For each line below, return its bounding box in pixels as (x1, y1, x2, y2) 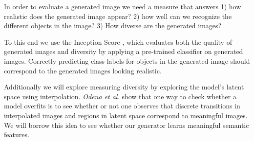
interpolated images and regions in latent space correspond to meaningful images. (4, 110, 248, 120)
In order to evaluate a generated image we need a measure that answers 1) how (4, 1, 241, 11)
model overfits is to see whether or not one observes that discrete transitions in (4, 101, 240, 111)
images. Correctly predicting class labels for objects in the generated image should (4, 55, 250, 66)
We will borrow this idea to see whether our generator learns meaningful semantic (4, 120, 249, 130)
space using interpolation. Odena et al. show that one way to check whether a (4, 91, 236, 101)
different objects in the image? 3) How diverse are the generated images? (4, 20, 222, 31)
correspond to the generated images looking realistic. (4, 65, 162, 75)
